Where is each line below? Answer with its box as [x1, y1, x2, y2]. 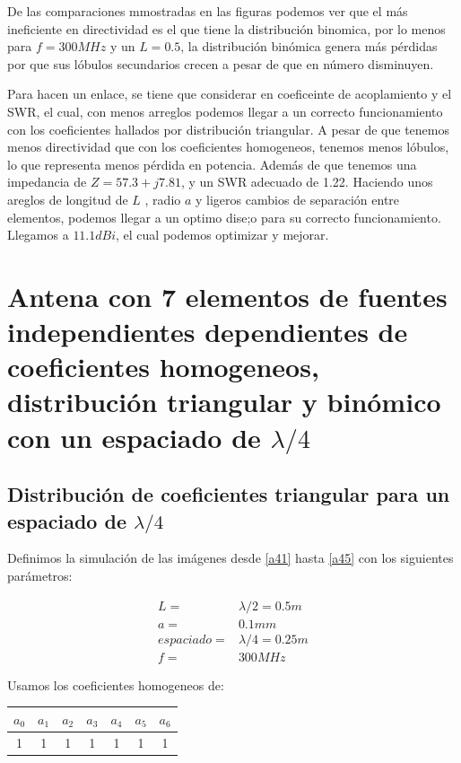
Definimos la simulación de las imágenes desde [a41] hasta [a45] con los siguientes [7, 548, 454, 567]
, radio [144, 189, 181, 208]
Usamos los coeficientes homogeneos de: [7, 675, 224, 694]
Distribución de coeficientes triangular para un [7, 480, 450, 508]
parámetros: [7, 566, 73, 585]
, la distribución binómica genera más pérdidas [180, 37, 438, 56]
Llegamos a [7, 225, 69, 244]
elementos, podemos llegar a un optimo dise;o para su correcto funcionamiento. [7, 207, 441, 226]
